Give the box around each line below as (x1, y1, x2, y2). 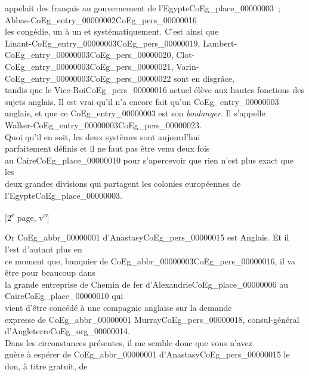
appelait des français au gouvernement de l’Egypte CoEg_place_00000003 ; (5, 2, 280, 14)
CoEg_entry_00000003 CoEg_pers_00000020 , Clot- (5, 48, 195, 61)
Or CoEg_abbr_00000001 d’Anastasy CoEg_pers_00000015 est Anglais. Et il (5, 231, 289, 244)
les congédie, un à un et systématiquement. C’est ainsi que (5, 25, 219, 38)
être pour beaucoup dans (5, 266, 95, 279)
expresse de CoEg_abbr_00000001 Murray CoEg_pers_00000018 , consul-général (5, 313, 299, 325)
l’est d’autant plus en (5, 242, 82, 255)
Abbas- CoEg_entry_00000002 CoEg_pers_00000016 (5, 13, 197, 26)
